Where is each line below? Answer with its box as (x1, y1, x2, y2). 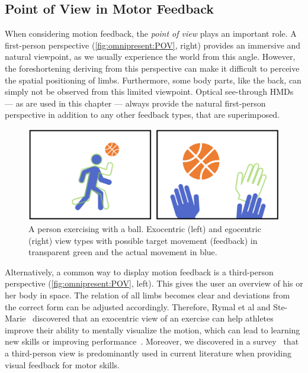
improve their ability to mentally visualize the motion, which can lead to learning (5, 323, 300, 336)
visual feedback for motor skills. (5, 358, 120, 371)
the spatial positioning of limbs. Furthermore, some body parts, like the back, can (5, 73, 301, 86)
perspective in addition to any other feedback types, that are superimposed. (5, 108, 280, 121)
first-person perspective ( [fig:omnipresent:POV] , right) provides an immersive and (5, 38, 301, 51)
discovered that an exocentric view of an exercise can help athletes (33, 312, 274, 324)
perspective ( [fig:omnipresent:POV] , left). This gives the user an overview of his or (5, 277, 303, 290)
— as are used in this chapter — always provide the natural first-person (5, 97, 266, 109)
